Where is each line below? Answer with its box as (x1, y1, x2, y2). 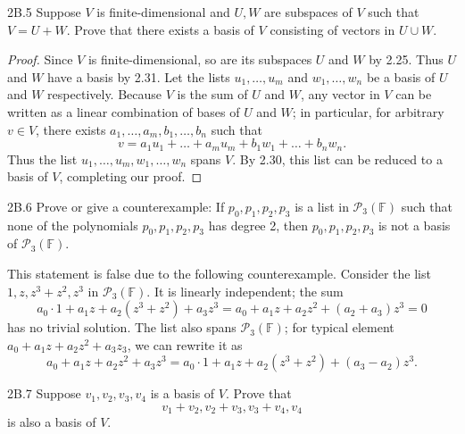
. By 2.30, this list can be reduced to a (232, 149, 443, 168)
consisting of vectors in (270, 20, 395, 38)
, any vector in (300, 85, 380, 104)
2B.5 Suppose (7, 3, 81, 21)
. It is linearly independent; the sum (146, 281, 344, 300)
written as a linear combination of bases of (7, 102, 240, 121)
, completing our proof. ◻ (59, 167, 203, 186)
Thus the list (7, 149, 78, 168)
